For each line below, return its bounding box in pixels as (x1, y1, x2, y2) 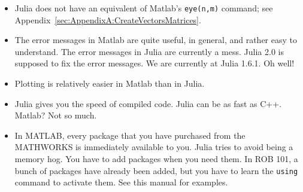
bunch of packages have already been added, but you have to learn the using (14, 164, 298, 176)
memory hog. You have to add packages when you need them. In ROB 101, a (14, 153, 298, 164)
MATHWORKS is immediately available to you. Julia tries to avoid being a (14, 141, 293, 153)
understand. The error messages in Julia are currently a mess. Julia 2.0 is (14, 45, 284, 57)
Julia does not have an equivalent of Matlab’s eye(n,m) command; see (14, 2, 273, 14)
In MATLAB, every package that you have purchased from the (14, 129, 246, 141)
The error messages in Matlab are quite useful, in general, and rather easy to (14, 33, 297, 46)
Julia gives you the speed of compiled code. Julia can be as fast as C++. (14, 97, 282, 109)
